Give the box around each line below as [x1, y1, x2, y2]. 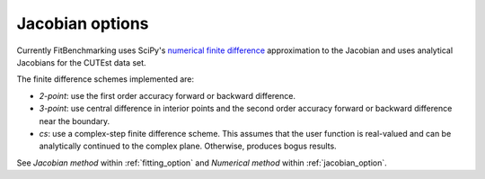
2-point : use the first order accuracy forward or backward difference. [39, 90, 296, 101]
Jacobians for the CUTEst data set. [16, 57, 147, 67]
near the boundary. [39, 115, 110, 126]
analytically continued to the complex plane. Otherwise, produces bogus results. [39, 140, 337, 152]
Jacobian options [16, 13, 149, 33]
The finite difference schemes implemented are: [16, 74, 195, 85]
